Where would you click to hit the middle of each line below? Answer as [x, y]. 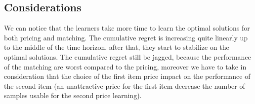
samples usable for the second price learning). [73, 95]
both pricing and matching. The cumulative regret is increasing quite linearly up [126, 37]
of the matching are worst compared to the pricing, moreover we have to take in [125, 66]
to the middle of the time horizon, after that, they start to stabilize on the [117, 47]
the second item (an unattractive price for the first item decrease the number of [125, 86]
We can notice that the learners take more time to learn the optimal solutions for [127, 28]
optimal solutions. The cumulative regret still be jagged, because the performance [127, 56]
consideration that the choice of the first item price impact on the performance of [127, 76]
